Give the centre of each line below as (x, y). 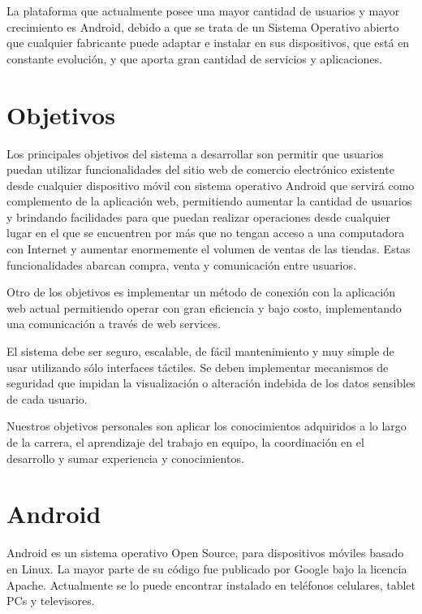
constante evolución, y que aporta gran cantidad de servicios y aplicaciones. (194, 58)
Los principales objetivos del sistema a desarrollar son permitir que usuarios (195, 153)
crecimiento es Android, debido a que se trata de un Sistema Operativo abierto (203, 26)
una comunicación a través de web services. (114, 324)
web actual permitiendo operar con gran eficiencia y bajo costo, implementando (204, 307)
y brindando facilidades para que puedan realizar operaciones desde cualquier (199, 216)
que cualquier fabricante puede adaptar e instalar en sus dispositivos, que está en (208, 43)
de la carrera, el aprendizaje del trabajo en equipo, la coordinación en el (185, 442)
